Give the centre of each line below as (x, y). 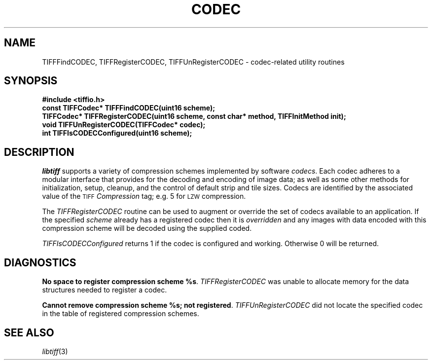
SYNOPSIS (31, 81)
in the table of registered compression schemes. (121, 314)
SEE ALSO (29, 332)
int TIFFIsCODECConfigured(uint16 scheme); (117, 133)
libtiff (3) (55, 351)
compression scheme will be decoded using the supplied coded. (147, 228)
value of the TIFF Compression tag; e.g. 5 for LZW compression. (144, 196)
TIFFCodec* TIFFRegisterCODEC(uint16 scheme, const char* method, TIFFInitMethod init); (194, 116)
